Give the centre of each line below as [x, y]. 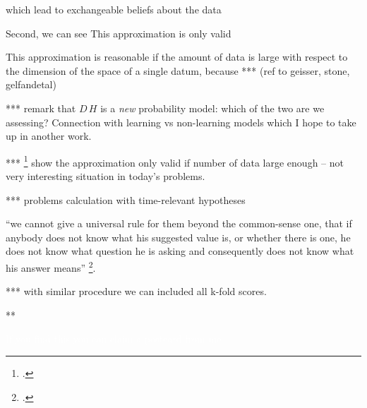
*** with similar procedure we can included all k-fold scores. [136, 291]
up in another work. [49, 136]
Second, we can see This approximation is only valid [119, 33]
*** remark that [41, 108]
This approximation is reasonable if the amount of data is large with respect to [177, 57]
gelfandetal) [31, 84]
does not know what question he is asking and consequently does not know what [180, 251]
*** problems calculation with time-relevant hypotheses [126, 199]
